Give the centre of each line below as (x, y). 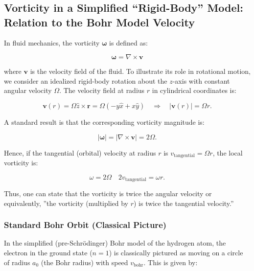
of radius (17, 262)
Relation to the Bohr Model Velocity (99, 22)
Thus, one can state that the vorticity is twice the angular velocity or (108, 193)
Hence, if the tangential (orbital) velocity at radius (80, 152)
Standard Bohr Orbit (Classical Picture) (85, 225)
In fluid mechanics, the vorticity (52, 42)
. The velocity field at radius (102, 90)
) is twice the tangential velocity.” (184, 203)
